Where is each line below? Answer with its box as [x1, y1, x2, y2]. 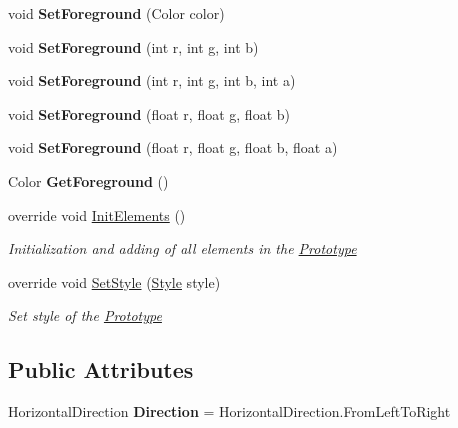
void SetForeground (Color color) [8, 3, 225, 23]
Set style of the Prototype [8, 305, 162, 326]
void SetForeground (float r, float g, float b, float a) [8, 137, 338, 158]
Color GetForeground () [8, 170, 169, 191]
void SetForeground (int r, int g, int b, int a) [8, 70, 296, 91]
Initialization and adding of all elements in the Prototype [8, 238, 357, 259]
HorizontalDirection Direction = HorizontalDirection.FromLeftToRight [8, 401, 451, 422]
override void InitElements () [8, 204, 186, 225]
